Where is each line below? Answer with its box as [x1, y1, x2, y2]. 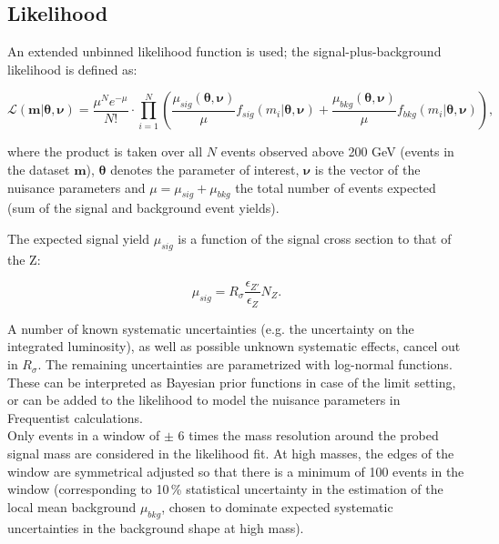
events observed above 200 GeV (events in [220, 142, 454, 161]
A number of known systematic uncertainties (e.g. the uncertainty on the [7, 318, 414, 337]
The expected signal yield [7, 228, 150, 247]
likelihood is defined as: [7, 59, 137, 78]
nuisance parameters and [7, 177, 146, 196]
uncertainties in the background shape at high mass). [7, 518, 304, 537]
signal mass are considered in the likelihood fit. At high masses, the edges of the [7, 444, 454, 463]
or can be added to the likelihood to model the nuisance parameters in [7, 390, 401, 409]
